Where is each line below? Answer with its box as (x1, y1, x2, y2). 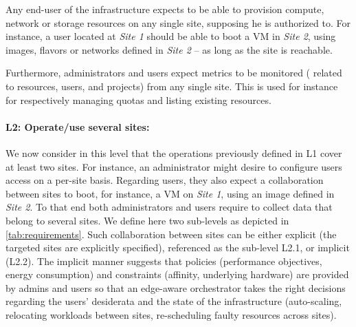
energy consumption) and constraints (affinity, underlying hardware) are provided (5, 267, 349, 282)
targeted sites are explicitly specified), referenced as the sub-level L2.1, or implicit (5, 240, 350, 255)
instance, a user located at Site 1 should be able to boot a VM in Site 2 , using (5, 29, 336, 43)
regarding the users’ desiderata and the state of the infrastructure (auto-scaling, (5, 294, 342, 308)
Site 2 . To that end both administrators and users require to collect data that (5, 200, 333, 214)
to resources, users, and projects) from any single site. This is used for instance (5, 78, 338, 93)
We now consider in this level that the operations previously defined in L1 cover (5, 145, 342, 160)
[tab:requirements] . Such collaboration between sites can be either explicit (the (5, 226, 337, 241)
